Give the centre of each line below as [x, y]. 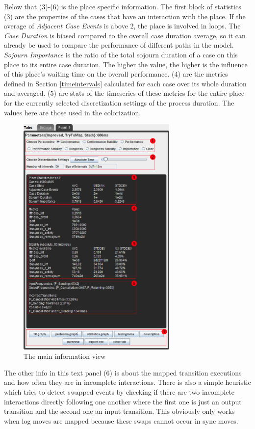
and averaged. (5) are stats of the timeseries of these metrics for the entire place [124, 93]
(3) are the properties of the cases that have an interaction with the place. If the [125, 16]
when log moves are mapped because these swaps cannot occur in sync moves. [121, 420]
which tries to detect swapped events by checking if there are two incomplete [119, 391]
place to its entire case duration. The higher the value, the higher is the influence [126, 64]
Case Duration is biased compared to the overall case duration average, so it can [125, 35]
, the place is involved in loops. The [187, 26]
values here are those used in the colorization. [73, 112]
